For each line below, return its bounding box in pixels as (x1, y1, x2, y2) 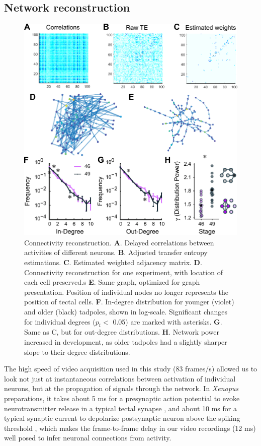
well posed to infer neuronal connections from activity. (4, 432, 171, 443)
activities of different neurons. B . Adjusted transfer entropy (24, 247, 208, 258)
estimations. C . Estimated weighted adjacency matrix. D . (24, 257, 202, 267)
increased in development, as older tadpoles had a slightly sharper (24, 336, 227, 347)
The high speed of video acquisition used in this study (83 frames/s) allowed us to (4, 363, 257, 374)
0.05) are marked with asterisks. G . (113, 316, 222, 327)
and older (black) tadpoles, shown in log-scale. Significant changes (24, 306, 228, 316)
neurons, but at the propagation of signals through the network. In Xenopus (4, 383, 239, 394)
